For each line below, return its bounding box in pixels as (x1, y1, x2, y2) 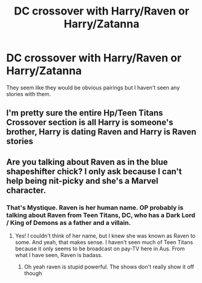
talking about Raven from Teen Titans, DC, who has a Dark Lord (6, 210, 195, 219)
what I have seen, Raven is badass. (15, 252, 103, 259)
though (24, 270, 42, 277)
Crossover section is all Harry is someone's (6, 117, 174, 128)
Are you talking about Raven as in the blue (6, 157, 168, 167)
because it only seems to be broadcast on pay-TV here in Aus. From (15, 245, 185, 252)
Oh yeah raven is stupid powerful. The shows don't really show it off (24, 263, 195, 270)
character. (6, 185, 47, 195)
